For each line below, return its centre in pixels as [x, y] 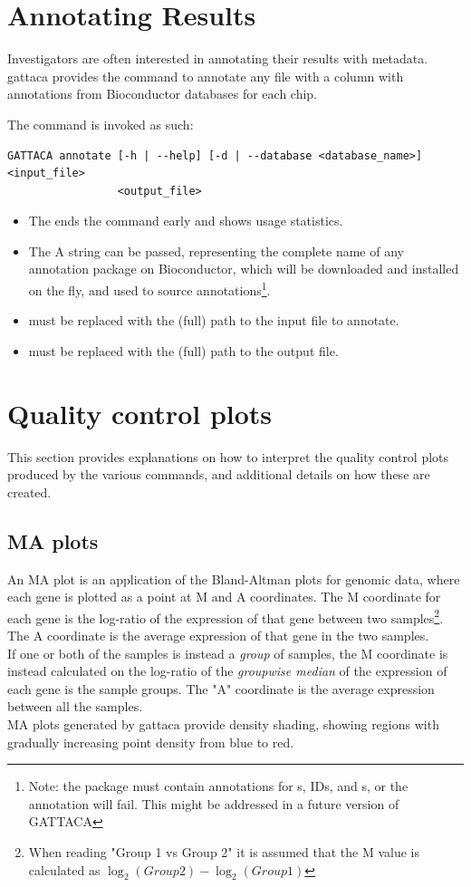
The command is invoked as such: [101, 124]
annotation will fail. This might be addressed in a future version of [214, 803]
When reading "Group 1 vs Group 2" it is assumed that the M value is [224, 851]
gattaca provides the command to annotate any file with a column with [206, 76]
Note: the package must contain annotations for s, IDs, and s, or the [218, 786]
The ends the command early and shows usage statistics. [186, 221]
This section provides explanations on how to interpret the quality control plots [228, 456]
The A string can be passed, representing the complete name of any [216, 251]
